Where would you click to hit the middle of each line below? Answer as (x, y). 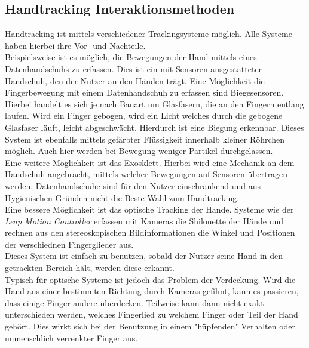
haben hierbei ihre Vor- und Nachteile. (75, 45)
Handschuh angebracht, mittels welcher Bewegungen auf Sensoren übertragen (146, 174)
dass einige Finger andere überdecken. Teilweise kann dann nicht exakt (134, 302)
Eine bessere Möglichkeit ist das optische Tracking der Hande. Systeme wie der (149, 209)
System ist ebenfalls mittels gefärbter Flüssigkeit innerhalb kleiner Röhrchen (145, 139)
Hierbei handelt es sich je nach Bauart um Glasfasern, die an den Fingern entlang (154, 104)
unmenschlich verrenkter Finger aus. (71, 338)
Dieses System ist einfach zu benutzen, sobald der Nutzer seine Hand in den (144, 256)
